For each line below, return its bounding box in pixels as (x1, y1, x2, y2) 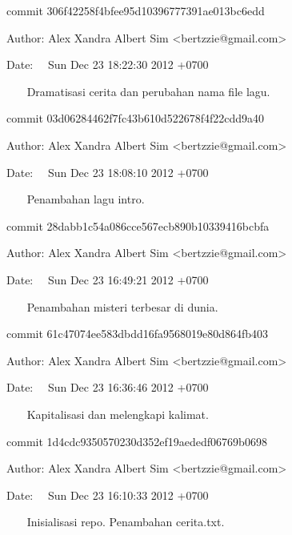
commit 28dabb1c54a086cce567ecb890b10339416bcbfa (6, 217, 270, 234)
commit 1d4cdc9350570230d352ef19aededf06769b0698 (6, 432, 267, 449)
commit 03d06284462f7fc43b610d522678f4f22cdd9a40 (6, 110, 265, 127)
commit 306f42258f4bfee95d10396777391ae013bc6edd (6, 2, 265, 18)
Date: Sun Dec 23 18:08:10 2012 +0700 (6, 163, 209, 180)
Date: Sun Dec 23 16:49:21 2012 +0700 (6, 271, 209, 288)
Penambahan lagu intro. (26, 191, 145, 207)
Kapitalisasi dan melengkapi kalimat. (26, 405, 209, 422)
